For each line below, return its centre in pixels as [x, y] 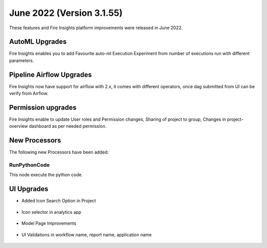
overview [19, 126]
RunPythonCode [29, 165]
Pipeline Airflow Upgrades [50, 74]
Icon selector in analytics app [51, 212]
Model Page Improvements [49, 223]
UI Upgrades [29, 189]
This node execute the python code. [46, 175]
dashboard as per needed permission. [68, 126]
